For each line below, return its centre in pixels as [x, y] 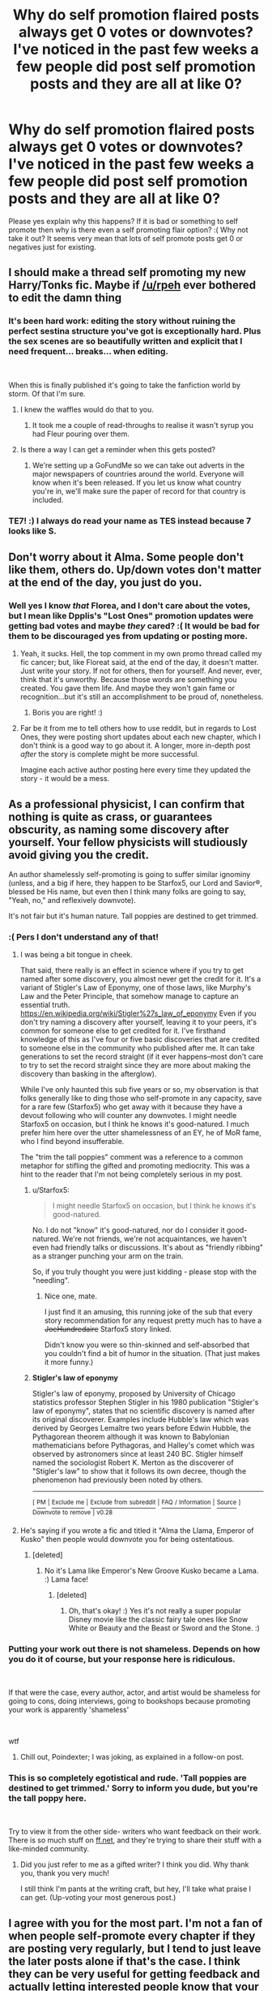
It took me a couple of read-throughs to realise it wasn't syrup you [142, 425]
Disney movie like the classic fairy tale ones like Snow [158, 1619]
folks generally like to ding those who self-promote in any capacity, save [141, 1099]
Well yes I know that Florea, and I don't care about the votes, [130, 605]
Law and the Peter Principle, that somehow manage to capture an [129, 996]
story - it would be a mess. [65, 779]
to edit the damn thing [65, 298]
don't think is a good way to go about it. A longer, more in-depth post [135, 745]
